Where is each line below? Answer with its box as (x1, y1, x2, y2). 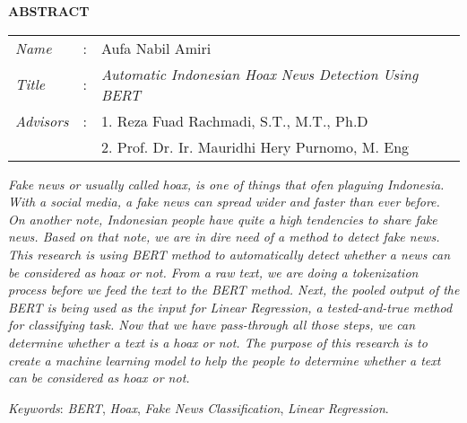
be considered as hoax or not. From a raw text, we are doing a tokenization (8, 262, 419, 281)
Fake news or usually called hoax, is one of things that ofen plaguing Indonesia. (8, 174, 445, 193)
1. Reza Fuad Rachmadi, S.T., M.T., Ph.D (101, 110, 368, 131)
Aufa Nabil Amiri (101, 37, 212, 58)
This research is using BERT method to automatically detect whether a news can (8, 244, 451, 263)
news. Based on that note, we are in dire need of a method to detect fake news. (8, 227, 440, 246)
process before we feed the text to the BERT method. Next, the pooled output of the (8, 280, 460, 299)
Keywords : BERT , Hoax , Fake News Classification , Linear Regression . (8, 398, 389, 417)
